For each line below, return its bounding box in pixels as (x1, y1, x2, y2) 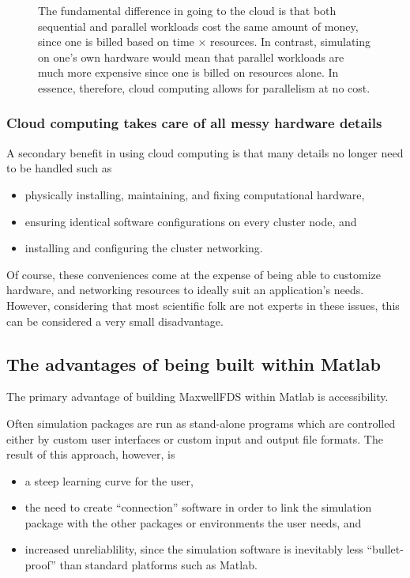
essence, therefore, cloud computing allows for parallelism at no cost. (38, 79, 371, 96)
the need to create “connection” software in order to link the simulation (24, 499, 372, 516)
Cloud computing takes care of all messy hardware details (6, 113, 382, 133)
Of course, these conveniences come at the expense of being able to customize (6, 266, 381, 282)
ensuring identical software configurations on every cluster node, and (24, 213, 357, 229)
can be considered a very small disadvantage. (6, 312, 224, 329)
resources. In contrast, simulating (210, 33, 371, 50)
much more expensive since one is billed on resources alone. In (38, 64, 339, 81)
